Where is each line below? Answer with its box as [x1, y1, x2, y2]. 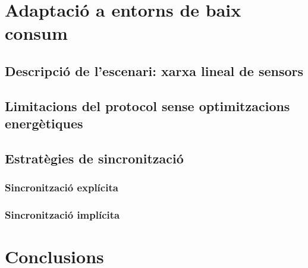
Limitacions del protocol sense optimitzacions [5, 96, 290, 115]
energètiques [5, 114, 83, 133]
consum [5, 21, 68, 45]
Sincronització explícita [5, 180, 118, 195]
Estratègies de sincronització [5, 149, 184, 167]
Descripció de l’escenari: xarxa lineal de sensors [5, 61, 304, 80]
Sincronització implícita [5, 207, 120, 222]
